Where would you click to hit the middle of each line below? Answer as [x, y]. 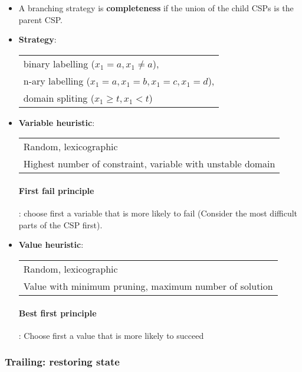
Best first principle [58, 313]
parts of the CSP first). [60, 224]
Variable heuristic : [57, 122]
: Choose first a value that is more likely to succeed [111, 335]
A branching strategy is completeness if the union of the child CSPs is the [156, 8]
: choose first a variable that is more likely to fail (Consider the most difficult [158, 213]
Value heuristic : [51, 245]
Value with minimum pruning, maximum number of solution [148, 286]
